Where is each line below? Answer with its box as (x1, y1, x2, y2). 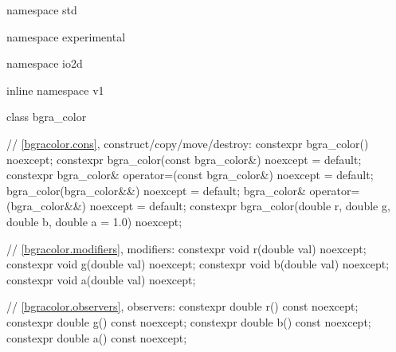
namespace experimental (6, 28, 126, 45)
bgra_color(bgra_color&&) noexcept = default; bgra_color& (6, 182, 306, 198)
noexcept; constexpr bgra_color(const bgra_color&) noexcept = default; (6, 151, 362, 167)
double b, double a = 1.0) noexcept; (6, 213, 182, 229)
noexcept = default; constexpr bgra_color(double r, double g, (89, 198, 390, 214)
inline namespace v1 (6, 81, 104, 98)
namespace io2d (6, 55, 83, 72)
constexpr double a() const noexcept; (6, 329, 187, 346)
